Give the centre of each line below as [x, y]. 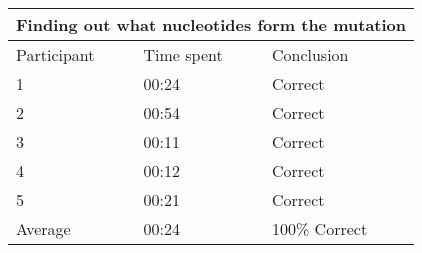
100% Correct [319, 228]
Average [43, 228]
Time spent [183, 54]
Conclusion [310, 54]
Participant [55, 54]
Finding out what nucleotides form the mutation [211, 24]
